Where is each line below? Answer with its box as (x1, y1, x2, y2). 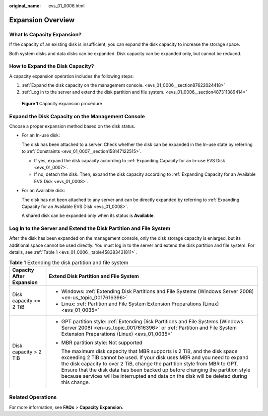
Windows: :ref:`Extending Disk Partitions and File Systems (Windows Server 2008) (61, 288, 254, 295)
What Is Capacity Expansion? (9, 31, 82, 38)
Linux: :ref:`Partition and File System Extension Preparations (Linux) (61, 300, 219, 307)
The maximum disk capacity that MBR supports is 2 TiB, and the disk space (61, 347, 238, 354)
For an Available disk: (21, 188, 66, 194)
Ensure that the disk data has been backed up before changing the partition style (61, 366, 251, 373)
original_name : (9, 3, 41, 8)
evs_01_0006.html (48, 3, 85, 8)
